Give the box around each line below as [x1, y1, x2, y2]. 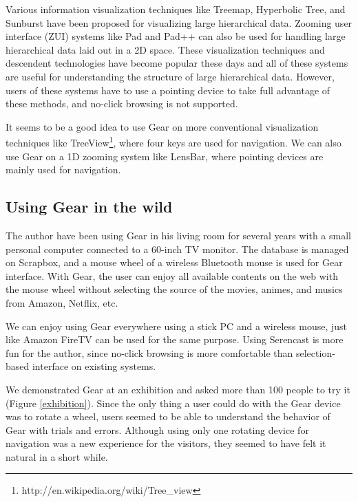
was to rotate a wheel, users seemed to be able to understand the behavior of [6, 409, 330, 424]
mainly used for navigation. [6, 162, 121, 177]
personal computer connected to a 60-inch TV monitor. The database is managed [6, 241, 349, 256]
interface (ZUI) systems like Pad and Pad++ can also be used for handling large [6, 29, 346, 43]
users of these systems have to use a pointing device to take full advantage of [6, 83, 330, 97]
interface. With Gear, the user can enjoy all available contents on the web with [6, 268, 338, 283]
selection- [295, 345, 335, 360]
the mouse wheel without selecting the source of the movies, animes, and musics [6, 282, 343, 296]
